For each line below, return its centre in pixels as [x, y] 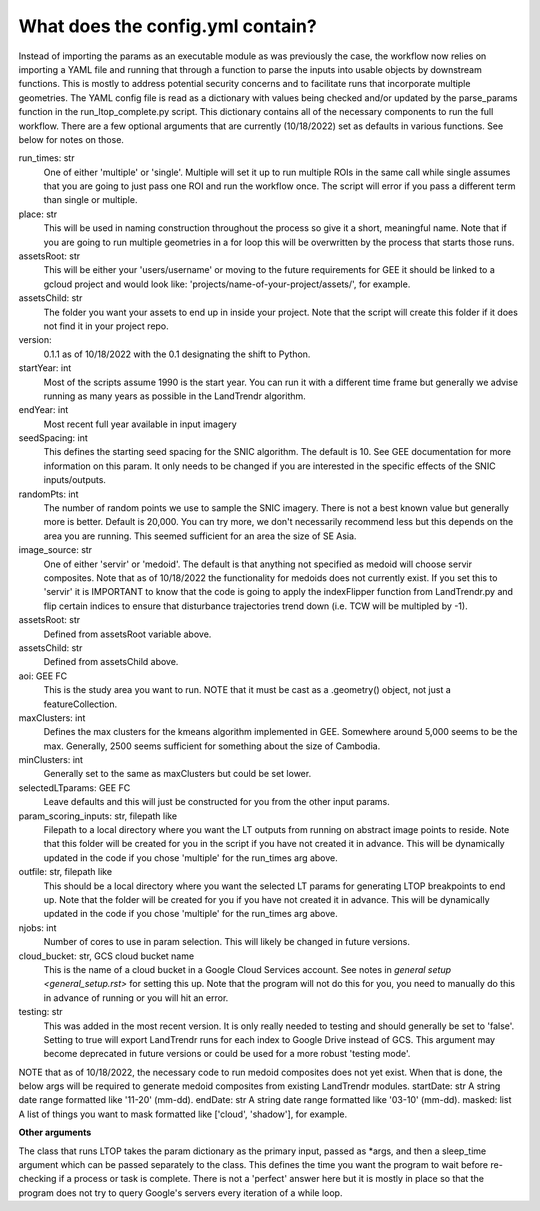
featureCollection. [80, 704]
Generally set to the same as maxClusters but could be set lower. [177, 774]
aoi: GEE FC [43, 676]
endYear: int [43, 410]
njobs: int [37, 927]
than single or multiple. [90, 200]
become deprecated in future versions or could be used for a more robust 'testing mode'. [227, 1054]
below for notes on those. [71, 139]
